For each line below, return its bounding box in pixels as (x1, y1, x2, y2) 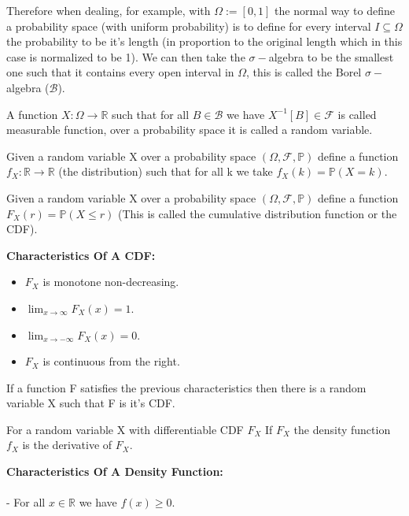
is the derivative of (22, 436, 112, 453)
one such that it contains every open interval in (6, 64, 234, 80)
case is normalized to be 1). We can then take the (6, 48, 245, 65)
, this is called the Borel (246, 64, 362, 80)
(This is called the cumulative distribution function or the (118, 205, 397, 221)
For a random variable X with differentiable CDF (6, 421, 244, 437)
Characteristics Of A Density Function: (6, 463, 223, 480)
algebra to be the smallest (268, 48, 394, 65)
